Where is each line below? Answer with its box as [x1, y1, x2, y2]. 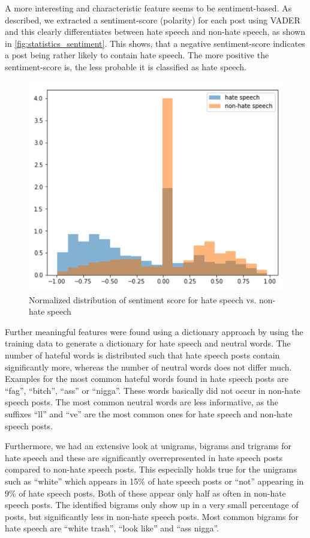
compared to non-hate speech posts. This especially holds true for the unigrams [5, 463, 297, 476]
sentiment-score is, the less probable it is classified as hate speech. [5, 60, 246, 73]
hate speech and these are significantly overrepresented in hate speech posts [5, 451, 283, 464]
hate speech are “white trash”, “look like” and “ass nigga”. [5, 522, 219, 534]
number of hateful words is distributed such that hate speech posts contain [5, 349, 280, 361]
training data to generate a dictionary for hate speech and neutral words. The [5, 337, 291, 349]
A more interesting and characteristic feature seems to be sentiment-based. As [5, 2, 292, 14]
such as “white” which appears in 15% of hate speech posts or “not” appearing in [5, 474, 304, 487]
